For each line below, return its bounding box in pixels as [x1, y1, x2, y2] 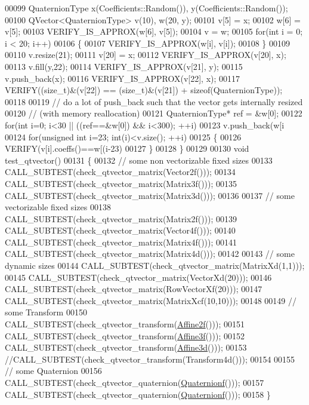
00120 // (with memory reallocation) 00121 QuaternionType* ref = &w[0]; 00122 [5, 107, 302, 119]
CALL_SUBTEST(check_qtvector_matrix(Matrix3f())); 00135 [5, 177, 237, 189]
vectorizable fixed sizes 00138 [5, 201, 111, 213]
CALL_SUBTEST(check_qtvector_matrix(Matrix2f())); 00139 [5, 212, 237, 225]
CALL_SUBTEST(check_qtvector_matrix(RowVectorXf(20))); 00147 [5, 283, 262, 295]
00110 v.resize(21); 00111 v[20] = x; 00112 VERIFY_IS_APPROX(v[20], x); [5, 48, 286, 61]
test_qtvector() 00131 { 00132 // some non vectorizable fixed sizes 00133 [5, 154, 273, 166]
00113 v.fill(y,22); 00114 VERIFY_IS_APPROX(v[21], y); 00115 [5, 60, 243, 72]
